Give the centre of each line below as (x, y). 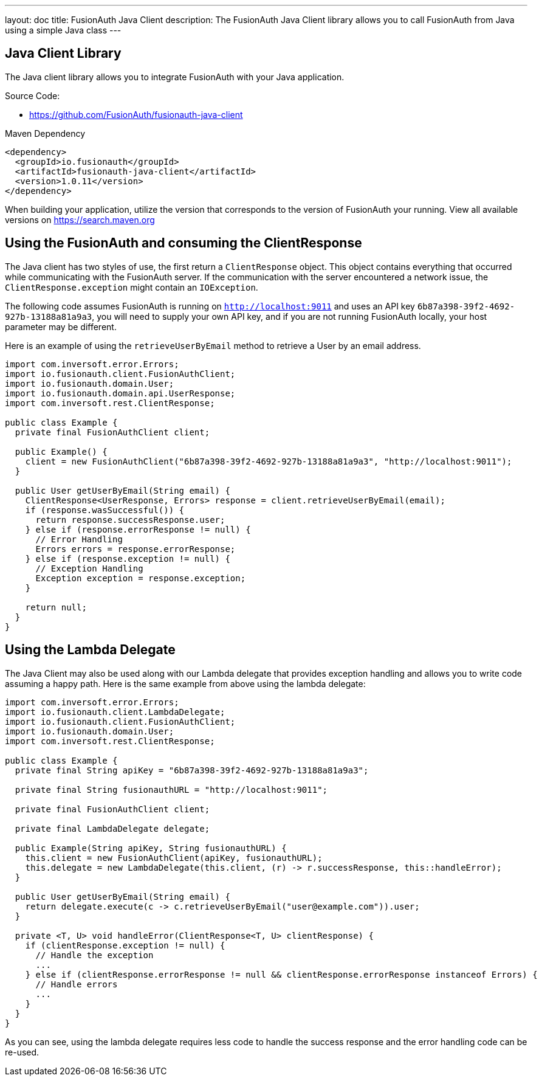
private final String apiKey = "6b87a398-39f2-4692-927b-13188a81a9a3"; (192, 770)
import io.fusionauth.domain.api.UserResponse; (120, 393)
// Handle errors (77, 984)
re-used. (22, 1052)
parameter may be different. (61, 326)
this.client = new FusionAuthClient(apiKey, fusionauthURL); (174, 858)
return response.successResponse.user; (130, 520)
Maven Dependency (45, 133)
